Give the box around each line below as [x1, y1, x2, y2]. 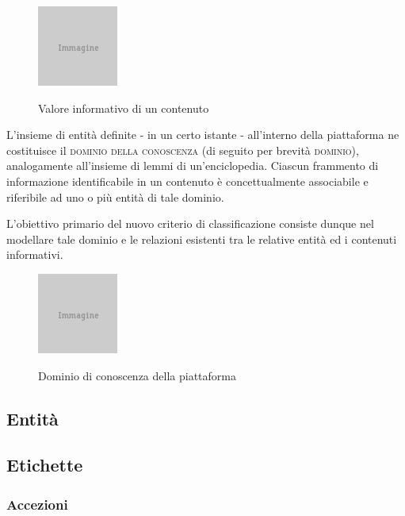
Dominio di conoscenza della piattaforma [38, 367, 236, 383]
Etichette [6, 452, 83, 477]
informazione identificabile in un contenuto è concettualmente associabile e [6, 172, 369, 189]
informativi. [6, 246, 63, 263]
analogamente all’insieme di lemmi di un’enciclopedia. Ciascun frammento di [6, 157, 379, 174]
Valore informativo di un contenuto [38, 99, 209, 116]
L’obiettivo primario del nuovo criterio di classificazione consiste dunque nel [6, 215, 374, 232]
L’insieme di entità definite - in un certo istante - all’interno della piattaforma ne [6, 126, 399, 143]
